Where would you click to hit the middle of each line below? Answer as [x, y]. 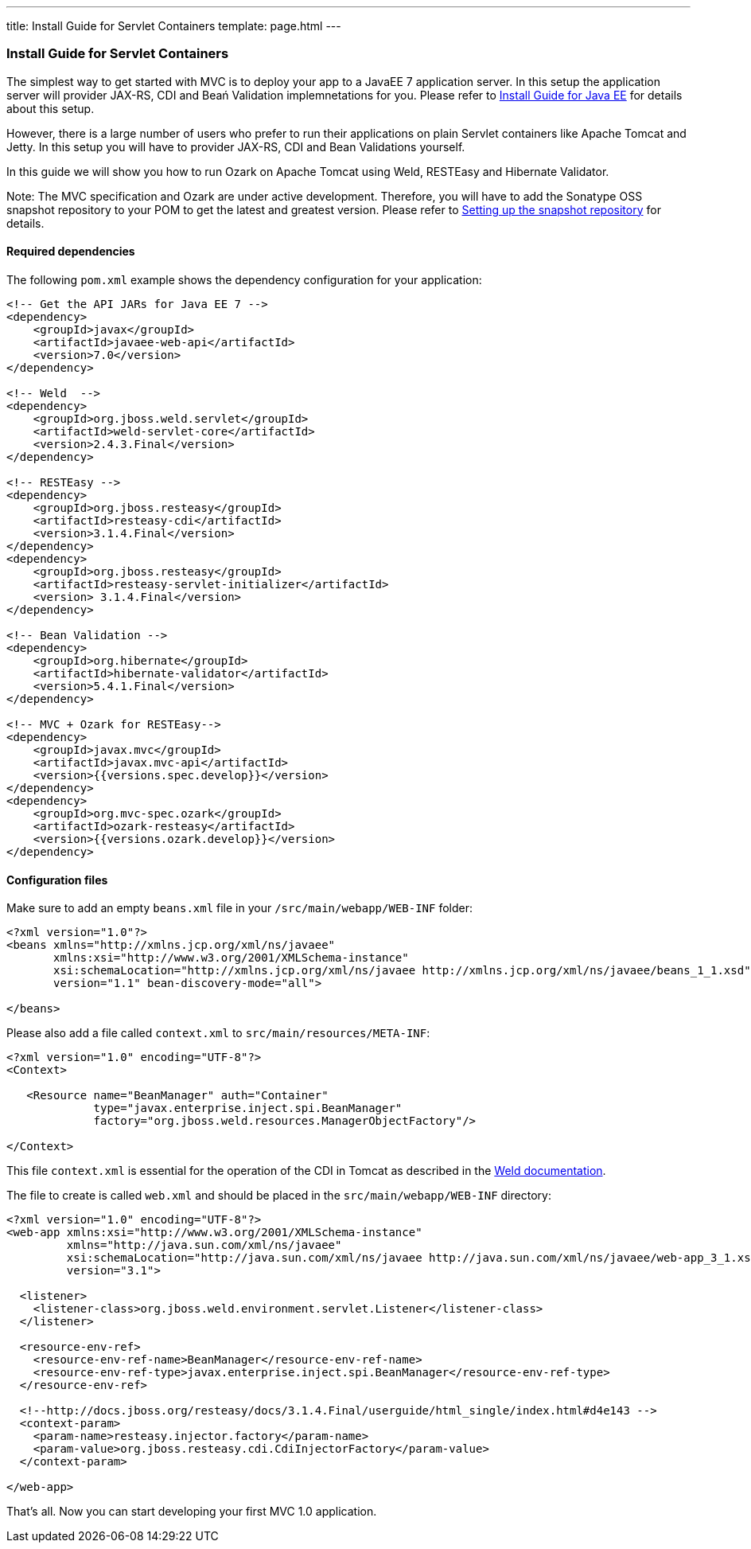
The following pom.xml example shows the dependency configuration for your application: [244, 279]
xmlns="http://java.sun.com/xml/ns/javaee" [204, 1245]
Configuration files [57, 880]
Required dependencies [71, 252]
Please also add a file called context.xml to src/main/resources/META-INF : [218, 1033]
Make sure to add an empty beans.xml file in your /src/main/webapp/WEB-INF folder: [240, 908]
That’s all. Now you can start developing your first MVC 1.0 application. [192, 1512]
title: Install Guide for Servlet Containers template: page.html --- [174, 26]
